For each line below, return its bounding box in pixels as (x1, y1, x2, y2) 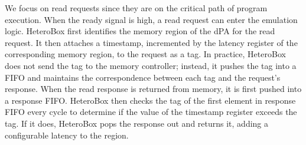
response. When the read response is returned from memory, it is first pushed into (5, 83, 302, 95)
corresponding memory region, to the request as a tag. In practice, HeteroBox (5, 48, 286, 60)
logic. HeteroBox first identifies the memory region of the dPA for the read (5, 25, 275, 37)
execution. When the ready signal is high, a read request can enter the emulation (5, 13, 298, 25)
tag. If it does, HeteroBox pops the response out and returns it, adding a (5, 117, 269, 129)
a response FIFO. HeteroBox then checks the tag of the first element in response (5, 94, 296, 106)
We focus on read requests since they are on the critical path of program (5, 2, 268, 14)
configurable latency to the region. (5, 128, 129, 141)
